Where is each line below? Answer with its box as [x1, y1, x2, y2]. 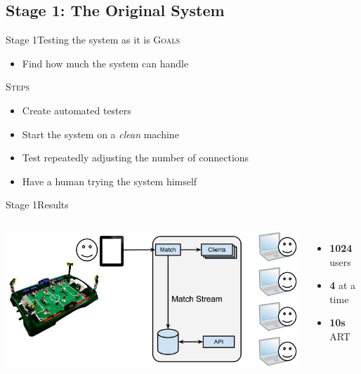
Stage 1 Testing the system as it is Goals [6, 32, 180, 47]
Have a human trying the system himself [22, 173, 197, 188]
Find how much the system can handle [22, 55, 189, 70]
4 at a [329, 278, 356, 293]
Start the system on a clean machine [22, 126, 179, 141]
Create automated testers [22, 102, 131, 117]
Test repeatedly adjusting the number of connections [22, 150, 249, 165]
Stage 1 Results [6, 197, 69, 212]
